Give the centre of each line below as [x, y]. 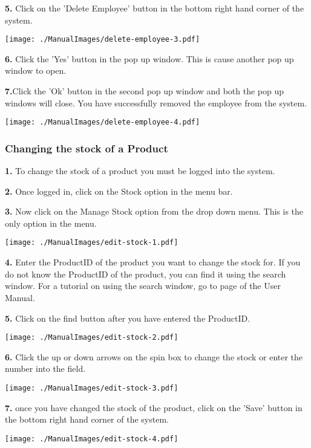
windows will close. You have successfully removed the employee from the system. [156, 102]
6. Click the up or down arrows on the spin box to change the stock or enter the [154, 356]
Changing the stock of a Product [87, 148]
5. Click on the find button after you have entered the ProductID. [128, 318]
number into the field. [45, 368]
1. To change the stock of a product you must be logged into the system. [140, 171]
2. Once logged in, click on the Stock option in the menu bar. [119, 191]
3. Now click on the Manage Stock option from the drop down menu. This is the [154, 211]
